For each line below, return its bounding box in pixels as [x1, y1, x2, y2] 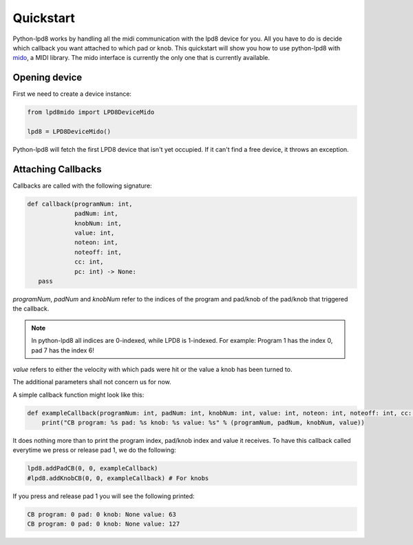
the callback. [12, 304, 50, 313]
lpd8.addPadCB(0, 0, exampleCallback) [27, 464, 158, 473]
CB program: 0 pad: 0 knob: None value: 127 [27, 520, 180, 528]
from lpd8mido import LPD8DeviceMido [27, 108, 155, 117]
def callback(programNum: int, [27, 200, 134, 208]
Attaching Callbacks [12, 163, 103, 175]
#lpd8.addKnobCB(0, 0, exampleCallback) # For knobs [27, 474, 209, 482]
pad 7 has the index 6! [31, 346, 94, 355]
